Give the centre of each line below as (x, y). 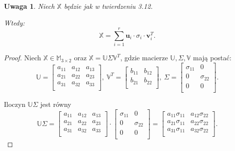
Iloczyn (15, 104)
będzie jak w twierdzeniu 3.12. (108, 6)
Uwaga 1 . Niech (29, 6)
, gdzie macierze (144, 58)
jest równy (56, 104)
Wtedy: (14, 22)
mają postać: (212, 58)
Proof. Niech (23, 58)
